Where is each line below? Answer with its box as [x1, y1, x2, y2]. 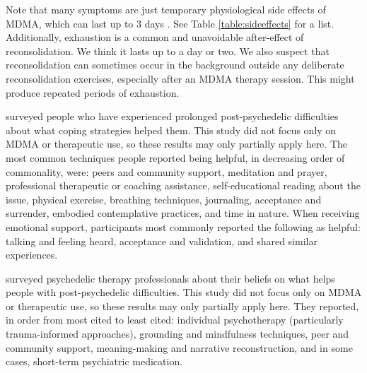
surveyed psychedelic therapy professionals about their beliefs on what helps [6, 271, 335, 285]
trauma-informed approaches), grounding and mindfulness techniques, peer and [6, 326, 349, 341]
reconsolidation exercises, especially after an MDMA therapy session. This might [6, 71, 355, 85]
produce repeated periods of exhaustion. [6, 85, 180, 100]
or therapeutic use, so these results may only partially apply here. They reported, [6, 298, 359, 313]
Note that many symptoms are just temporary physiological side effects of [6, 2, 326, 16]
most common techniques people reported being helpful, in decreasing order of [6, 150, 345, 165]
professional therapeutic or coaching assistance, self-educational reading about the [6, 178, 361, 193]
